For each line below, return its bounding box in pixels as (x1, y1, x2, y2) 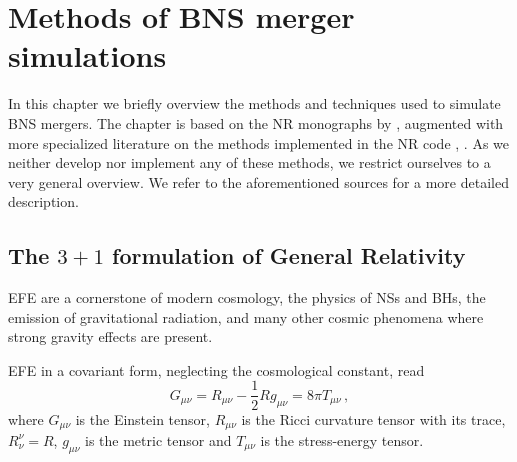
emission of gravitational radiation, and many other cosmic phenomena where (8, 306, 484, 327)
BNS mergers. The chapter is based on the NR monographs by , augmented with (8, 112, 504, 133)
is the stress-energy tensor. (260, 429, 424, 450)
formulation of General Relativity (112, 240, 466, 271)
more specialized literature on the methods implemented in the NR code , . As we (8, 132, 510, 153)
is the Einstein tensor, (75, 408, 210, 429)
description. (8, 191, 79, 212)
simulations (8, 35, 167, 76)
